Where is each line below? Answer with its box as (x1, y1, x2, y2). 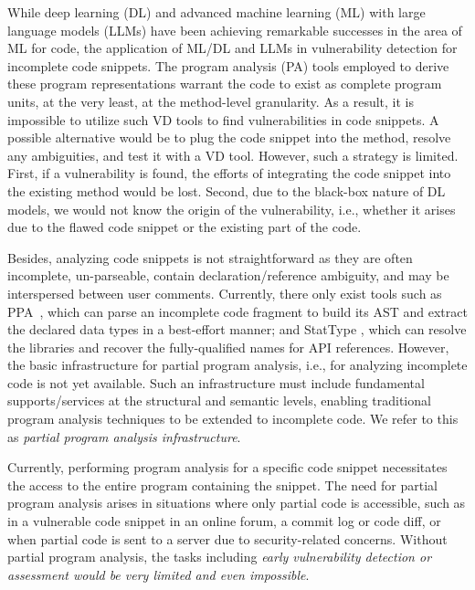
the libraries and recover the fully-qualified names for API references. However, (7, 337, 449, 356)
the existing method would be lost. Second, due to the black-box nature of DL (7, 181, 446, 200)
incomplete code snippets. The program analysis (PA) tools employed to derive (7, 56, 449, 75)
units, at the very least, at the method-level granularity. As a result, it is (7, 91, 415, 111)
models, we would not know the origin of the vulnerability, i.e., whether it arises (7, 199, 456, 218)
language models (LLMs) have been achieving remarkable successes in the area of (7, 20, 462, 39)
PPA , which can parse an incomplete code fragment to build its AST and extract (7, 301, 468, 321)
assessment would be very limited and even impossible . (7, 564, 310, 584)
